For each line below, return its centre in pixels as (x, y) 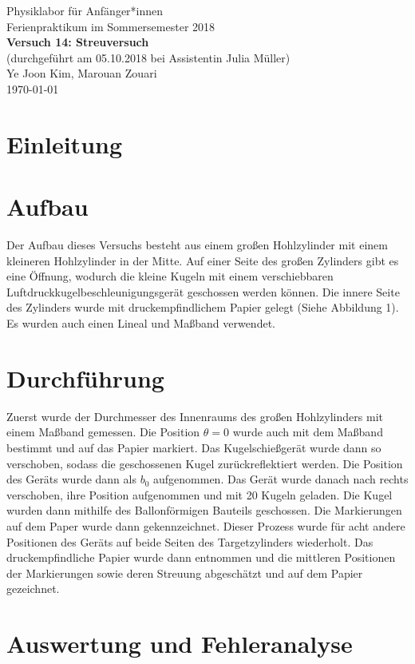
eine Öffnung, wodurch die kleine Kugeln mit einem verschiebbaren (170, 276)
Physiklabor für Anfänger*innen (85, 10)
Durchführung (85, 378)
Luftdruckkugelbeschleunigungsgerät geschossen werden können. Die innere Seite (203, 291)
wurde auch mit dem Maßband (308, 432)
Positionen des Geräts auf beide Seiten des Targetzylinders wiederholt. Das (190, 541)
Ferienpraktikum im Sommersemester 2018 (111, 26)
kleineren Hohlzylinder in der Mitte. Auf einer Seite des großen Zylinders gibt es (203, 260)
